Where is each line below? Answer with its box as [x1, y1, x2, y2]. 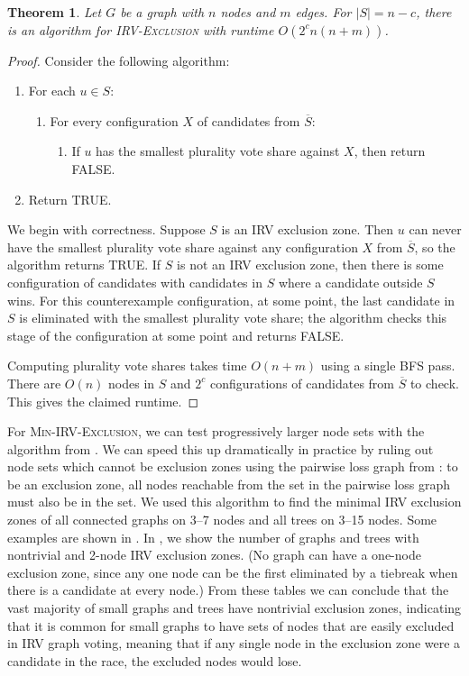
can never [409, 220, 462, 239]
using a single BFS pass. [320, 356, 455, 375]
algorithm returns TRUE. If [7, 255, 161, 274]
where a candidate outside [278, 272, 423, 291]
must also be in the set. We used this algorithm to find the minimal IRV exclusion [7, 492, 462, 511]
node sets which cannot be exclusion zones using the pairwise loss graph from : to [7, 457, 458, 476]
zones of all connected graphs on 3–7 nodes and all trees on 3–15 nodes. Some [7, 510, 437, 529]
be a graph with [120, 3, 205, 21]
